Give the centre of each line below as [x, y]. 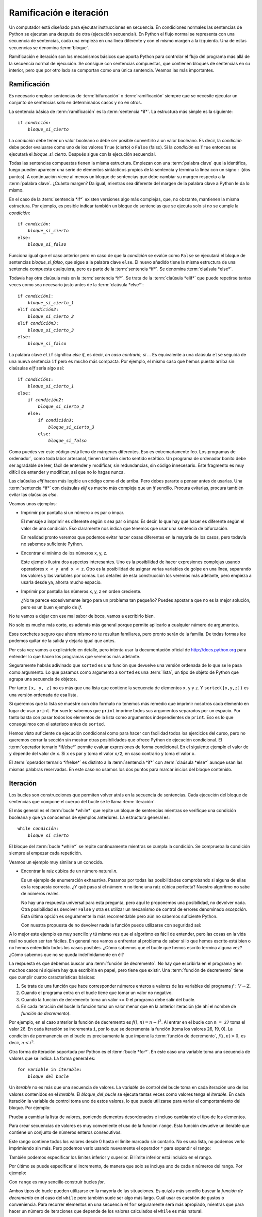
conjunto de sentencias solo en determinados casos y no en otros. [75, 103]
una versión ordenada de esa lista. [43, 695]
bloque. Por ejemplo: [30, 1108]
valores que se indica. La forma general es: [52, 1058]
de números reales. [41, 894]
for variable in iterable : [50, 1069]
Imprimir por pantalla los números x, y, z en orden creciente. [81, 591]
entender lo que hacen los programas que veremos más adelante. [75, 656]
